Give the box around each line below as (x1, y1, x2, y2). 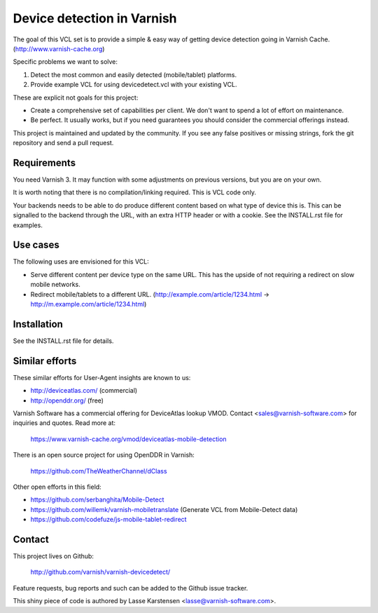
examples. (13, 221, 43, 229)
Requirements (13, 156, 76, 168)
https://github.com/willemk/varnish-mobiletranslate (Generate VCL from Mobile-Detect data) (30, 505, 298, 513)
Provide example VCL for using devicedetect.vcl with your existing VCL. (30, 81, 237, 89)
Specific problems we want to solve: (13, 58, 118, 66)
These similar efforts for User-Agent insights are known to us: (13, 373, 191, 382)
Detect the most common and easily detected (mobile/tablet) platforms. (30, 70, 237, 79)
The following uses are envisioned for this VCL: (13, 257, 150, 266)
